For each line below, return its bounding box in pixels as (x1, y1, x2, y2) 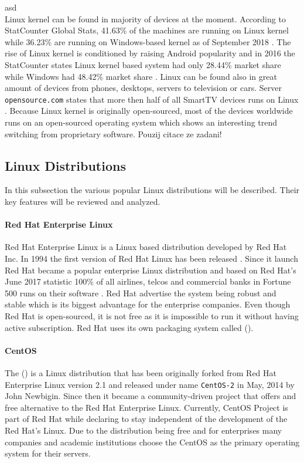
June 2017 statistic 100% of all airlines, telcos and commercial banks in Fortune (5, 275, 291, 288)
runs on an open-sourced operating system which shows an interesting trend (5, 116, 278, 128)
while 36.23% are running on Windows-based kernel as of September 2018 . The (5, 35, 291, 48)
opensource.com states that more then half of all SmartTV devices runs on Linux (5, 93, 299, 105)
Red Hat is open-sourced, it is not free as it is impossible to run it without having (5, 309, 299, 322)
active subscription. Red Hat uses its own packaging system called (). (5, 321, 254, 333)
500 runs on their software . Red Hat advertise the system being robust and (5, 286, 276, 299)
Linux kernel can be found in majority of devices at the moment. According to (5, 12, 286, 25)
